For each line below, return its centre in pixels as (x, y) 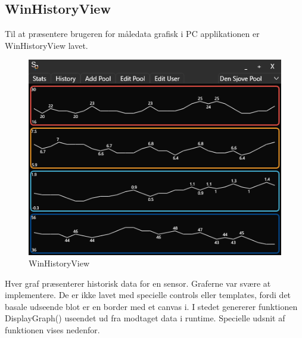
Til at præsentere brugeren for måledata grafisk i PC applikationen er (132, 34)
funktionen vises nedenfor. (52, 330)
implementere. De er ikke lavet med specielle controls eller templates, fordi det (148, 295)
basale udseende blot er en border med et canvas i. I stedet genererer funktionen (151, 306)
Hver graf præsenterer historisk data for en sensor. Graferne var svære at (138, 283)
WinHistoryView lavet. (46, 45)
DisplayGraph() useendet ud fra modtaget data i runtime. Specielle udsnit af (145, 318)
